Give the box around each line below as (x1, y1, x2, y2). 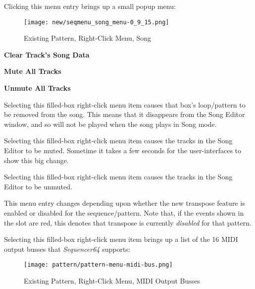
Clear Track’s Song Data (4, 49, 90, 59)
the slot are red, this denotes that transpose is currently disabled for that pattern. (4, 217, 252, 228)
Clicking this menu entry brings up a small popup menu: (4, 1, 176, 11)
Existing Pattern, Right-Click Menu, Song (24, 33, 152, 43)
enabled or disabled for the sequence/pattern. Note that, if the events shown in (4, 207, 244, 218)
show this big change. (4, 155, 69, 165)
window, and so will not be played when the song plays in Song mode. (4, 118, 217, 129)
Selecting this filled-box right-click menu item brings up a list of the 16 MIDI (4, 234, 238, 244)
